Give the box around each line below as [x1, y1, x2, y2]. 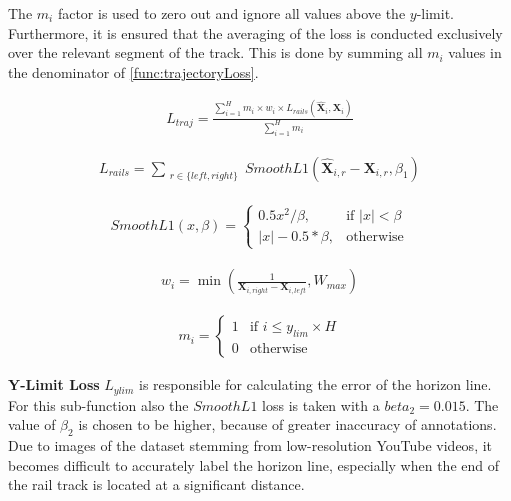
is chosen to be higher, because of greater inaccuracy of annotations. [78, 414, 497, 435]
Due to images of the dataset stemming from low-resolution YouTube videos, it [8, 435, 493, 456]
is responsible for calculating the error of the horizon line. [139, 374, 492, 395]
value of [8, 414, 56, 435]
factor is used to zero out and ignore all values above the [57, 3, 406, 23]
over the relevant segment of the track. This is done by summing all [8, 42, 423, 63]
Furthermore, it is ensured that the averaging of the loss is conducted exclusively [8, 22, 503, 43]
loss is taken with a [262, 394, 380, 415]
